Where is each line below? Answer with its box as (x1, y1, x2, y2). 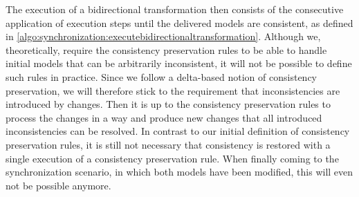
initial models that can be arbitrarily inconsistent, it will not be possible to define (6, 56, 352, 71)
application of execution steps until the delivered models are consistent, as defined (6, 15, 353, 30)
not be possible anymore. (6, 178, 111, 192)
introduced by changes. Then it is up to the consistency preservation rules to (6, 97, 331, 111)
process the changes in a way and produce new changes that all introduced (6, 110, 322, 124)
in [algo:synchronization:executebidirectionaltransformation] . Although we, (6, 29, 321, 44)
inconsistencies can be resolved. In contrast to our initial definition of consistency (6, 124, 350, 138)
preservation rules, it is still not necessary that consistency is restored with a (6, 137, 331, 151)
